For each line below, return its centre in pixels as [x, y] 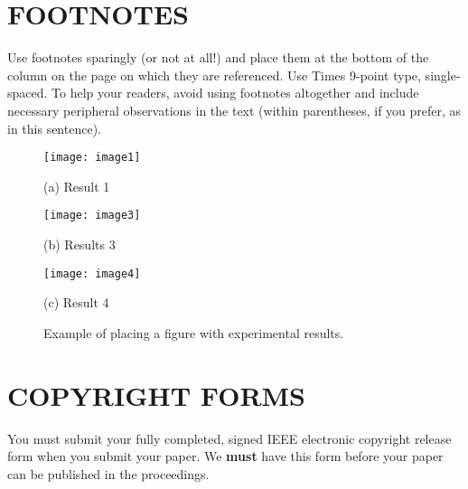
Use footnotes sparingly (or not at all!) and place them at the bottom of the [218, 57]
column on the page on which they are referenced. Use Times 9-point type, [214, 75]
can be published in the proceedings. [108, 473]
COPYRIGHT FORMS [157, 395]
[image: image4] [92, 273]
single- [443, 75]
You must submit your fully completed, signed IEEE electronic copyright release [229, 438]
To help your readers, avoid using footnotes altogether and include [235, 93]
